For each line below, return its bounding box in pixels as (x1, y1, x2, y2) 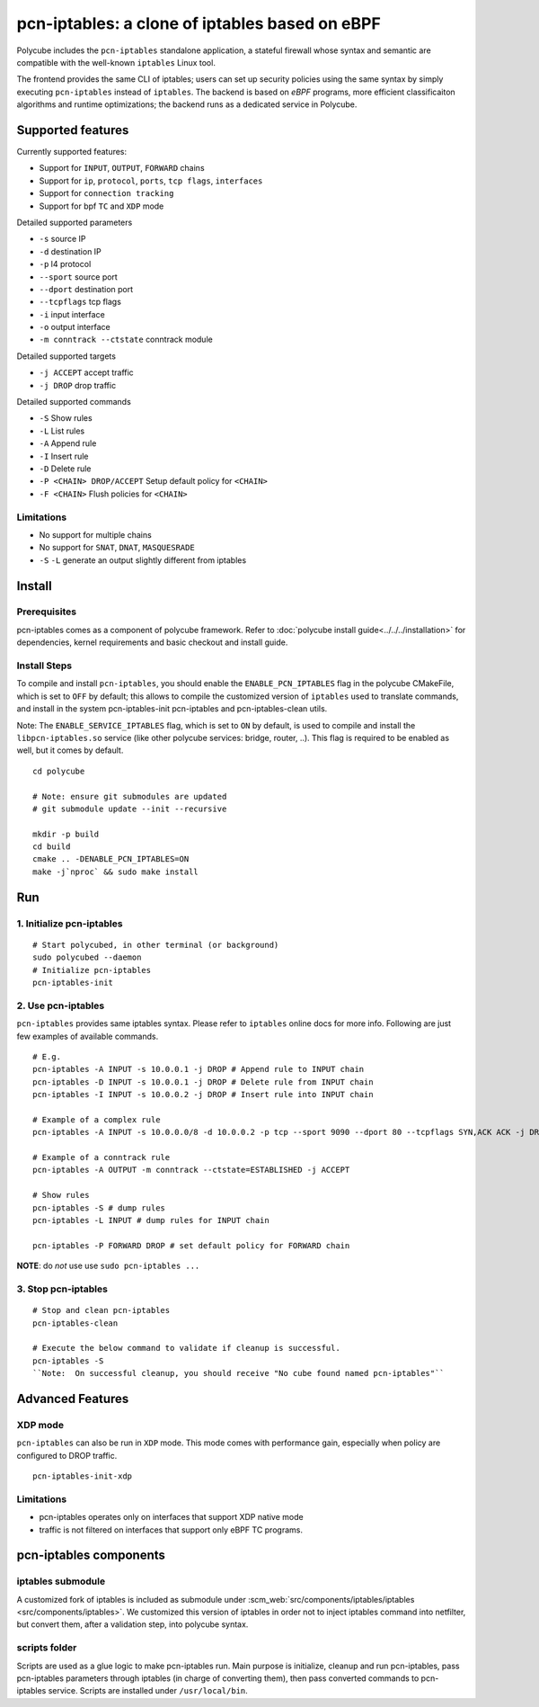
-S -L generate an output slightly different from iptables (39, 554, 247, 566)
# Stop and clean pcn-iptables (32, 1305, 171, 1316)
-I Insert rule (39, 451, 89, 461)
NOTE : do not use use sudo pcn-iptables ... (16, 1260, 200, 1272)
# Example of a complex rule (32, 1114, 161, 1124)
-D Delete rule (39, 463, 92, 474)
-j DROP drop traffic (39, 380, 117, 390)
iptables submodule (16, 1575, 106, 1587)
